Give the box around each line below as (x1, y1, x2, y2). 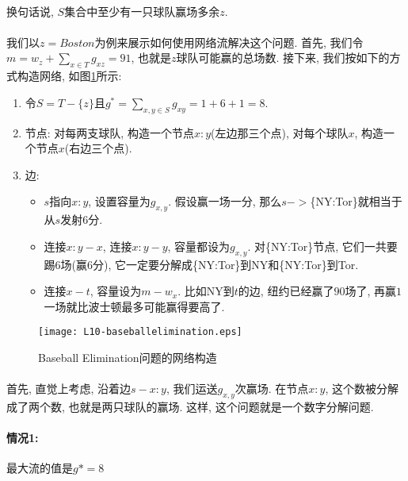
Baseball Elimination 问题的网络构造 (38, 348, 217, 365)
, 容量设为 (90, 283, 142, 299)
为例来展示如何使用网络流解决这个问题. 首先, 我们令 (94, 33, 364, 50)
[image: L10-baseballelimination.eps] (38, 326, 242, 338)
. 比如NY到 (177, 283, 235, 299)
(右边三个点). (64, 140, 132, 156)
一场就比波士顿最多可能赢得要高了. (44, 298, 225, 314)
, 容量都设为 (167, 237, 231, 254)
